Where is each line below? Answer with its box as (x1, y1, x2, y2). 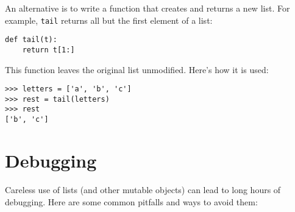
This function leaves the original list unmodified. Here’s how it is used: (5, 63, 269, 76)
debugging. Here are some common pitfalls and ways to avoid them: (5, 195, 258, 208)
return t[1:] (22, 45, 75, 54)
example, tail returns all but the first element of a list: (5, 13, 213, 26)
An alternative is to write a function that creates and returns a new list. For (5, 2, 290, 14)
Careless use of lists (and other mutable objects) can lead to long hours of (5, 183, 281, 196)
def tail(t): (5, 35, 57, 44)
